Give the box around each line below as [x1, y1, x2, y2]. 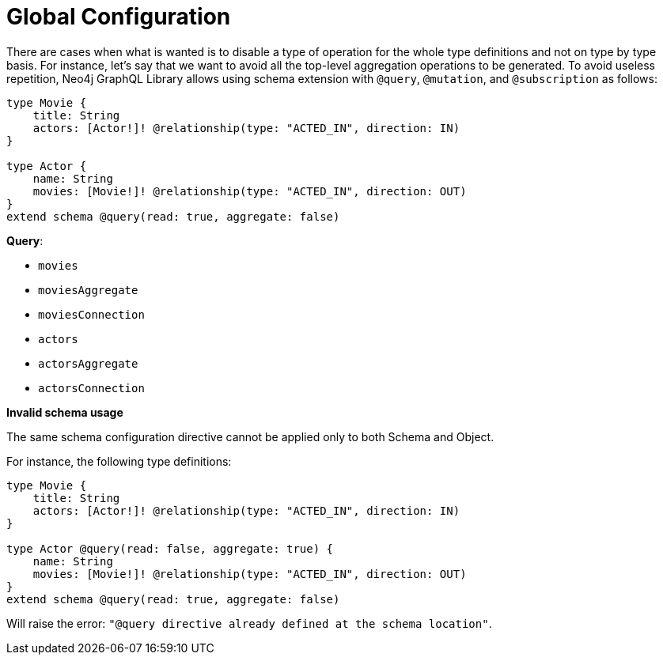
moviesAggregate [38, 283, 138, 297]
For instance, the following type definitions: [6, 454, 232, 468]
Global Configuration [6, 3, 231, 30]
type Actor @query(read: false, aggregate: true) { [6, 542, 334, 555]
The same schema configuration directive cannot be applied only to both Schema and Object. [6, 429, 494, 444]
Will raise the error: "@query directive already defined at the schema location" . [6, 616, 492, 630]
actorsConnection [38, 381, 145, 395]
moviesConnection [38, 308, 145, 321]
